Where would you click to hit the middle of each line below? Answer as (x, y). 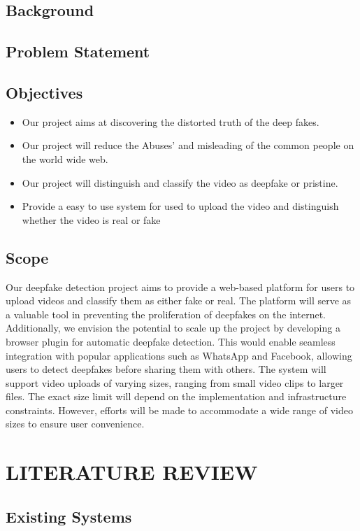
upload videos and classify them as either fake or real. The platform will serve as (179, 300)
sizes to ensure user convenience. (75, 424)
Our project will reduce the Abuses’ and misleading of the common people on (188, 145)
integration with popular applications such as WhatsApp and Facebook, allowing (179, 355)
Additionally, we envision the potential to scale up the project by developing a (173, 328)
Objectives (44, 92)
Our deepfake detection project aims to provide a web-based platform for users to (180, 286)
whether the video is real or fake (91, 219)
